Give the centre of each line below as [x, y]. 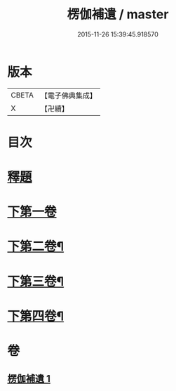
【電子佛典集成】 [68, 95]
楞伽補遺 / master [118, 14]
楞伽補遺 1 [29, 379]
